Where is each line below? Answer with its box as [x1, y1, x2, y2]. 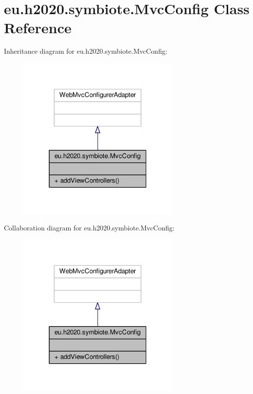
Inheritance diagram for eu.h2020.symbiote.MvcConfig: [4, 46, 168, 56]
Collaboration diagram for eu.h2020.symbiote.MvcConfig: [4, 222, 175, 232]
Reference [4, 18, 72, 38]
